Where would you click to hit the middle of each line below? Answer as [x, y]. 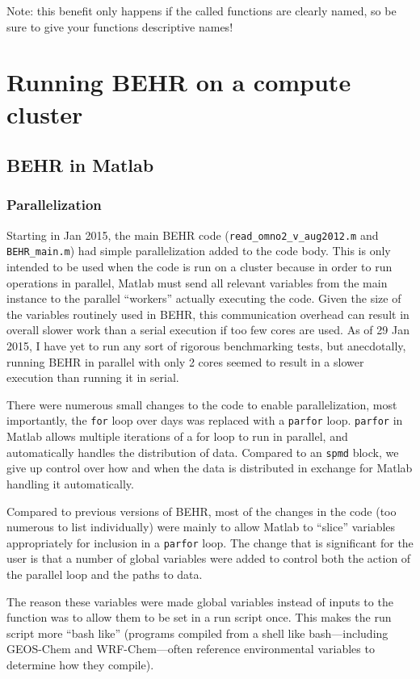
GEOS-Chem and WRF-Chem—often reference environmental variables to [191, 649]
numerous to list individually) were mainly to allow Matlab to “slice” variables [201, 527]
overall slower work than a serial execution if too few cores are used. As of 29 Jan [208, 330]
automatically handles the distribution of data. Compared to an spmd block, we [203, 452]
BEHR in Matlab [80, 165]
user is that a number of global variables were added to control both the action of [209, 558]
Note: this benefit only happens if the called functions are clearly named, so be [202, 10]
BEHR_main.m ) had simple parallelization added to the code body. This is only [199, 251]
